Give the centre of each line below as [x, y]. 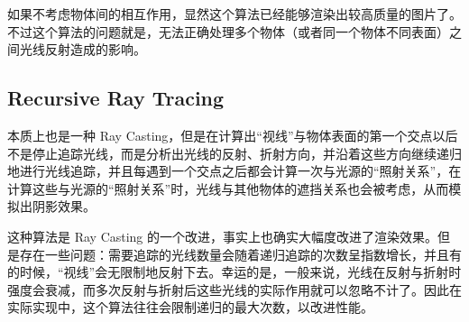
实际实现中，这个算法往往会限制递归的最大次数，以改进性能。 [190, 307]
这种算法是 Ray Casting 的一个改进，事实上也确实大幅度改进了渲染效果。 [223, 236]
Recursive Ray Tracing [116, 98]
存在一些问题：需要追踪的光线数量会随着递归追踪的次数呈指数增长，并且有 [240, 254]
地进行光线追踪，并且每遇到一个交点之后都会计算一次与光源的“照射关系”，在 [234, 171]
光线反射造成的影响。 [83, 49]
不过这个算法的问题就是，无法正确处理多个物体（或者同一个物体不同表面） [228, 31]
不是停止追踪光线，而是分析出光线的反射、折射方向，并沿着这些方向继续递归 [234, 153]
